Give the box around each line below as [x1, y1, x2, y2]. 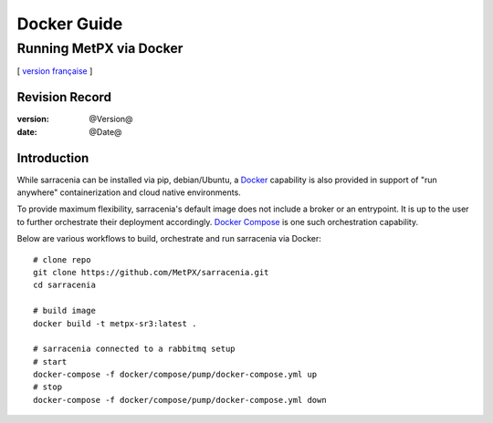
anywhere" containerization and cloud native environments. [16, 187, 241, 198]
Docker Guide [16, 14, 123, 34]
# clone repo [33, 254, 91, 264]
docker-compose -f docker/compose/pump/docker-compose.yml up [33, 369, 318, 380]
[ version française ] [16, 66, 93, 77]
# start [33, 356, 68, 366]
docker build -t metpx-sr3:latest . [33, 318, 197, 328]
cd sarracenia [33, 280, 96, 291]
